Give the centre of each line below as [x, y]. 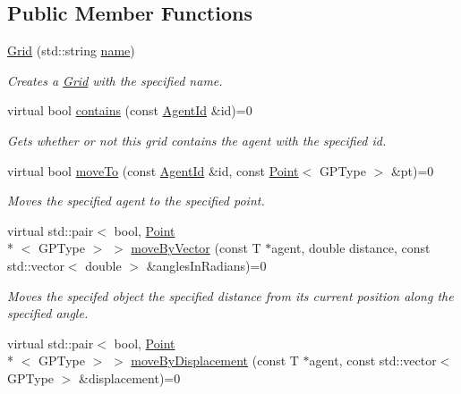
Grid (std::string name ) [71, 50]
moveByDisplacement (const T [215, 360]
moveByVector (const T [196, 248]
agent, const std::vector [373, 360]
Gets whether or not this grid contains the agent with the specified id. [197, 140]
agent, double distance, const [351, 248]
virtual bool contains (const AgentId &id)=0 [130, 110]
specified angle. [48, 313]
